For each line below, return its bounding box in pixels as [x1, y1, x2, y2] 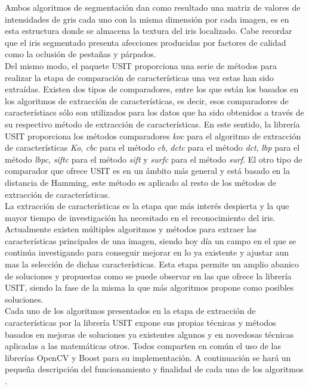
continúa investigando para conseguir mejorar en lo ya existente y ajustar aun [5, 246, 289, 259]
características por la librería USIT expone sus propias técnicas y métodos [5, 316, 276, 329]
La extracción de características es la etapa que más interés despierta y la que [5, 200, 289, 212]
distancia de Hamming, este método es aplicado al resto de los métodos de [5, 176, 277, 188]
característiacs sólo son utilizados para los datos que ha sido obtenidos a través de [5, 106, 304, 119]
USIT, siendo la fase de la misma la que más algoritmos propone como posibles [5, 281, 294, 294]
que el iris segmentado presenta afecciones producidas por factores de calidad [5, 36, 286, 48]
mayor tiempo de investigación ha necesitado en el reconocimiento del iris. [5, 211, 276, 223]
